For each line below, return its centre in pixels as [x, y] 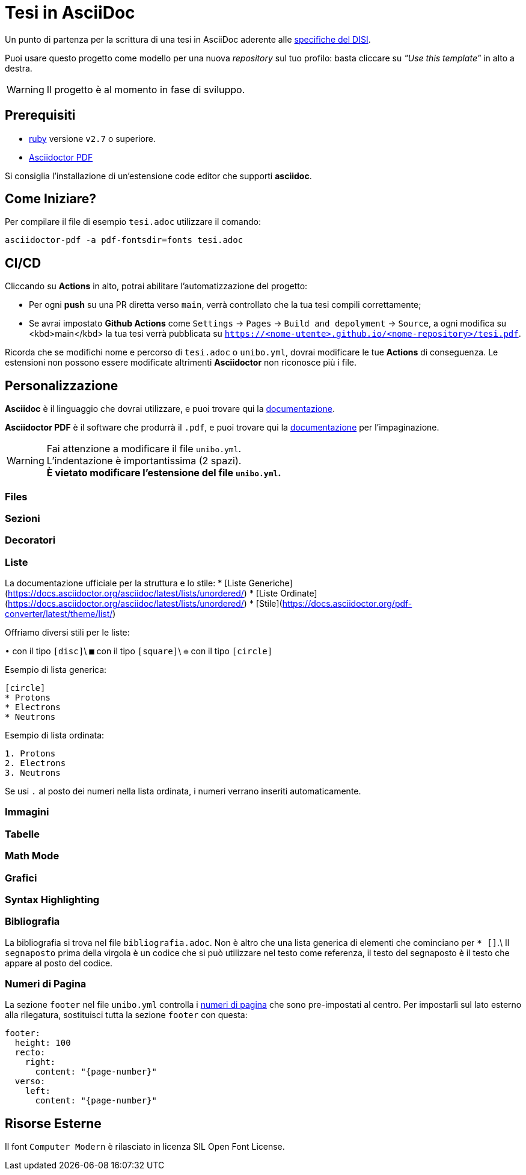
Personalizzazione [62, 385]
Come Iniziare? [50, 199]
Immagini [27, 812]
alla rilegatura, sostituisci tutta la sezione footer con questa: [126, 1015]
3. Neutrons [33, 773]
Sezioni [23, 518]
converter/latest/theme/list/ [59, 614]
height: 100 [43, 1043]
